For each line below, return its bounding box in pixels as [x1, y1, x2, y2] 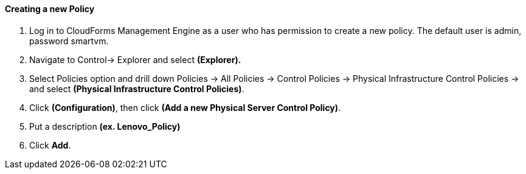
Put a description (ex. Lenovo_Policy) [29, 121, 181, 132]
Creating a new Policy [5, 4, 95, 14]
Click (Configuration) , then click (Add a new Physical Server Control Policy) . [29, 102, 341, 113]
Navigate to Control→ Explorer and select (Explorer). [29, 54, 241, 65]
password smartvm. [29, 35, 109, 46]
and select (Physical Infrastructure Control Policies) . [29, 83, 244, 94]
